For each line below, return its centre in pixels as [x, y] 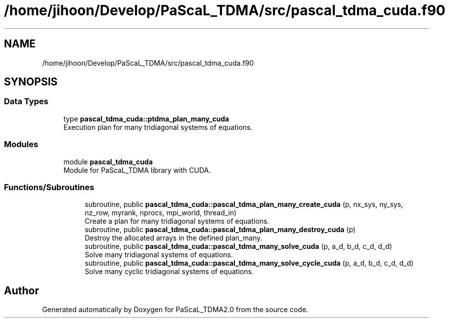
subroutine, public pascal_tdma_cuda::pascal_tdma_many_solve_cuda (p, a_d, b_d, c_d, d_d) [238, 246]
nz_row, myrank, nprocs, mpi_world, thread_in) [161, 213]
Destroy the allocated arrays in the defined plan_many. [174, 238]
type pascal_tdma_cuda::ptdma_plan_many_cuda [146, 119]
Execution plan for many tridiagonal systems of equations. [158, 127]
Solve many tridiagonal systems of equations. [159, 255]
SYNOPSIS [31, 82]
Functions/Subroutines [49, 187]
